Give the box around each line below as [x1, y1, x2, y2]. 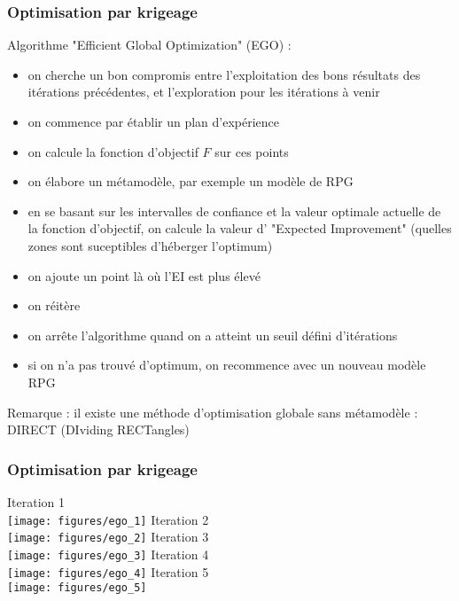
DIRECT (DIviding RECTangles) [7, 420, 190, 439]
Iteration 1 [7, 492, 65, 511]
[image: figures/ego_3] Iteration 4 [7, 544, 209, 563]
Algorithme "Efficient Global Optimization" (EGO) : [7, 35, 292, 54]
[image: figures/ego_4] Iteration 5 [7, 562, 209, 581]
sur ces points [214, 142, 289, 160]
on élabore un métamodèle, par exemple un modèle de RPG [27, 172, 354, 191]
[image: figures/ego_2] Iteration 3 [7, 527, 209, 546]
